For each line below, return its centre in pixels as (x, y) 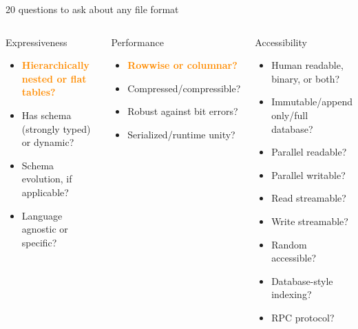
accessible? (294, 258)
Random (289, 244)
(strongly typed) (56, 128)
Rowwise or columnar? (182, 65)
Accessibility (281, 42)
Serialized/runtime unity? (181, 134)
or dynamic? (48, 142)
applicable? (45, 192)
